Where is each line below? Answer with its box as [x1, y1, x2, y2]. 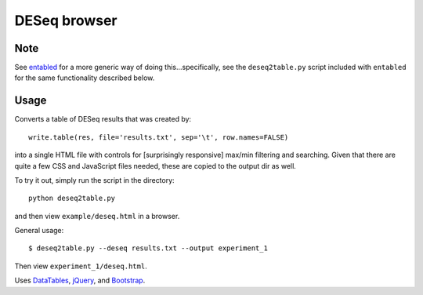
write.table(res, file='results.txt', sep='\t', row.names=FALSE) [28, 133, 289, 141]
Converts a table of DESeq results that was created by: [14, 115, 192, 124]
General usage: [14, 226, 64, 235]
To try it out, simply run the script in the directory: [14, 175, 175, 184]
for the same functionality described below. [14, 73, 155, 82]
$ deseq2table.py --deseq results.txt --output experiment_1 [28, 244, 268, 253]
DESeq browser [14, 12, 117, 29]
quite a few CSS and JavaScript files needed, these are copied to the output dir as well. [14, 161, 297, 170]
